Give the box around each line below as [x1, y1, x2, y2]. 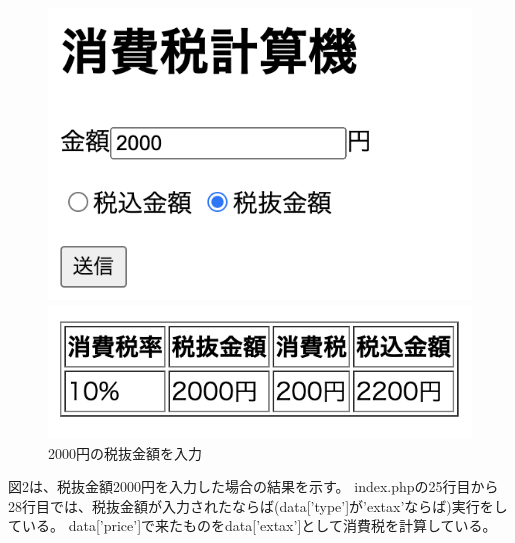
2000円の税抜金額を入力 [48, 442, 202, 463]
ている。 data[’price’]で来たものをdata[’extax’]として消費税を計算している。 [8, 515, 497, 536]
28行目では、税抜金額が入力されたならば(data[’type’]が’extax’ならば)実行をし [8, 495, 508, 516]
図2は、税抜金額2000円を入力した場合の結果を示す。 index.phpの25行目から [8, 476, 499, 497]
